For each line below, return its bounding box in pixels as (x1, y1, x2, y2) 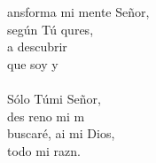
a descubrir (7, 37, 67, 56)
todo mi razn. (7, 141, 81, 159)
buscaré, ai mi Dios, (7, 124, 115, 143)
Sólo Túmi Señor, (7, 89, 101, 107)
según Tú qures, (7, 19, 94, 38)
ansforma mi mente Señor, (7, 3, 150, 20)
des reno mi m (7, 106, 85, 125)
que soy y (7, 54, 58, 73)
